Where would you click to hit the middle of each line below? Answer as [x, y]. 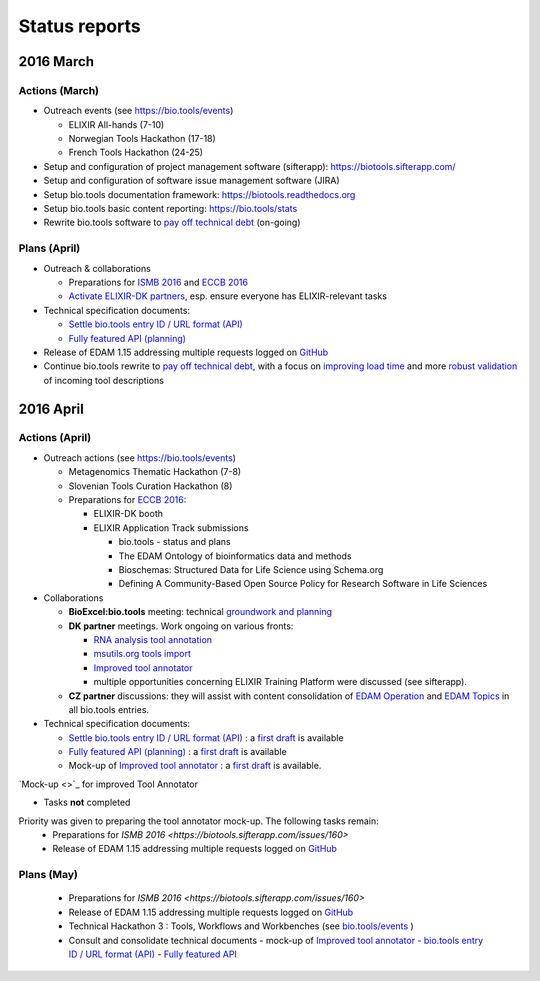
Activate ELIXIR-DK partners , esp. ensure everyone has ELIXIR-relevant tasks [227, 296]
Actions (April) [55, 438]
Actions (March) [59, 90]
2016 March [56, 61]
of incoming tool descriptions [104, 380]
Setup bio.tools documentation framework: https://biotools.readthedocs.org [199, 194]
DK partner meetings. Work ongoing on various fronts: [181, 626]
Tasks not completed [87, 802]
